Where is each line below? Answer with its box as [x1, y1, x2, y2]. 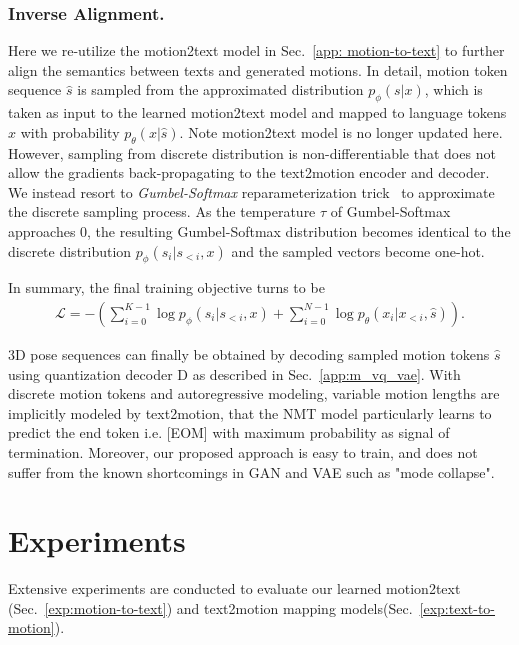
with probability [20, 121, 120, 142]
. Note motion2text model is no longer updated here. [179, 121, 503, 142]
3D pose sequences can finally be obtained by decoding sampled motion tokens [8, 343, 490, 364]
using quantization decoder [8, 363, 173, 384]
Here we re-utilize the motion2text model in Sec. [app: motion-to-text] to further [8, 40, 505, 61]
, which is [424, 79, 483, 100]
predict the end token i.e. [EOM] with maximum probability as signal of [8, 422, 450, 443]
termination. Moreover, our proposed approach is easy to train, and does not [8, 441, 478, 462]
